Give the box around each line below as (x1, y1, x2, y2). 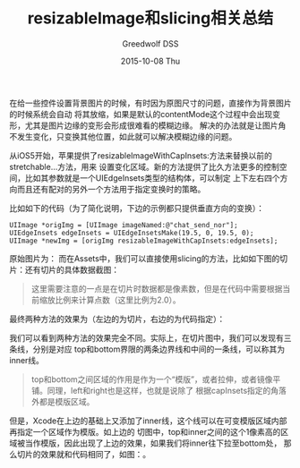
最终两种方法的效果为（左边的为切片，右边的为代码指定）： (9, 313, 226, 324)
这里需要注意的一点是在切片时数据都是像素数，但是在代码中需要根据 (30, 283, 283, 294)
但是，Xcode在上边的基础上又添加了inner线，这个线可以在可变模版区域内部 (9, 415, 287, 426)
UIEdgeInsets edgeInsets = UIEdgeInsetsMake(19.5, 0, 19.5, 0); (9, 228, 254, 237)
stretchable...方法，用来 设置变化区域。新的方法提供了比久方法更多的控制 (9, 161, 279, 172)
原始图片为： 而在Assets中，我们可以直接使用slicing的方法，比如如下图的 (9, 252, 280, 264)
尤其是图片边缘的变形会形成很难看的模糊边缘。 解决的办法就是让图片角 (24, 120, 287, 131)
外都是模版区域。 (30, 396, 95, 407)
